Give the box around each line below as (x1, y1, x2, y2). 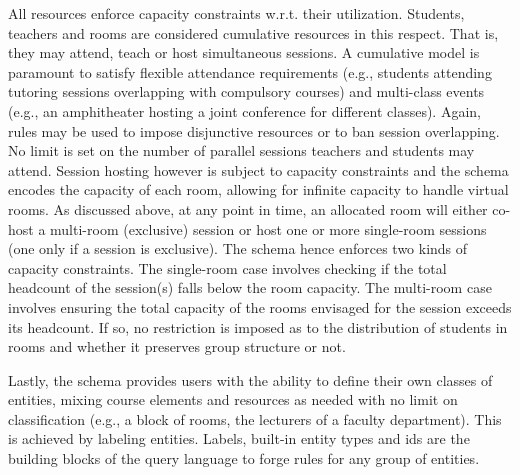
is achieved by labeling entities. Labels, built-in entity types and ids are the (8, 428, 470, 449)
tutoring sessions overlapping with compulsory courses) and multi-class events (8, 81, 485, 102)
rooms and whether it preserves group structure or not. (8, 336, 346, 357)
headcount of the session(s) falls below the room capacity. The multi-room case (8, 277, 492, 298)
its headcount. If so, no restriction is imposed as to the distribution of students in (8, 316, 508, 337)
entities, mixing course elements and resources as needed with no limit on (8, 389, 458, 410)
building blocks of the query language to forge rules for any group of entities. (8, 448, 480, 469)
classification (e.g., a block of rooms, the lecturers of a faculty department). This (8, 408, 502, 429)
